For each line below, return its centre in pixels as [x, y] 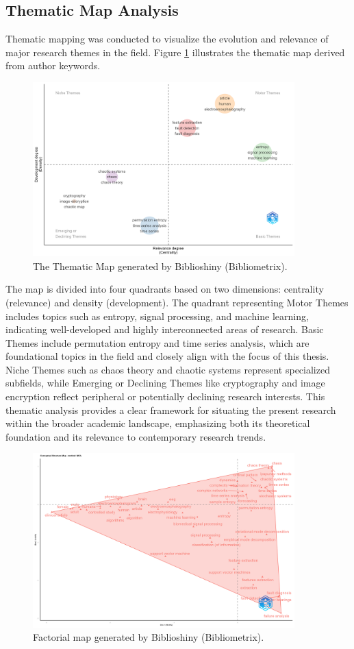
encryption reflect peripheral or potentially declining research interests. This [165, 396]
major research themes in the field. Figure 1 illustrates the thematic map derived [175, 52]
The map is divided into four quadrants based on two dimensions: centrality [165, 289]
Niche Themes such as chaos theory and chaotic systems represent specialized [168, 369]
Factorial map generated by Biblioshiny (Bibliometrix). [149, 637]
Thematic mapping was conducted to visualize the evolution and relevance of [167, 39]
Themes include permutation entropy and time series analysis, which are [157, 342]
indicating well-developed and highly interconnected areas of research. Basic [165, 329]
